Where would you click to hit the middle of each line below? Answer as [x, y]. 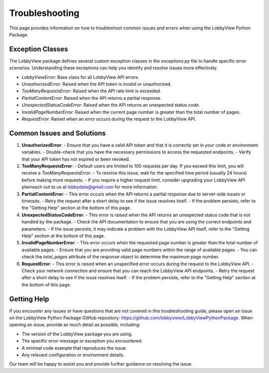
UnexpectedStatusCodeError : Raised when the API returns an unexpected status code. [111, 105]
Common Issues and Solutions [58, 133]
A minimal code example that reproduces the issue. [74, 348]
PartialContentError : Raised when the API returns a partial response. [92, 98]
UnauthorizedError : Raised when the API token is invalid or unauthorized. [97, 84]
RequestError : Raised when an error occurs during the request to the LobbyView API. [109, 119]
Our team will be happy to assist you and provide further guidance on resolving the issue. [101, 364]
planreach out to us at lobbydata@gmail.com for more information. [90, 187]
